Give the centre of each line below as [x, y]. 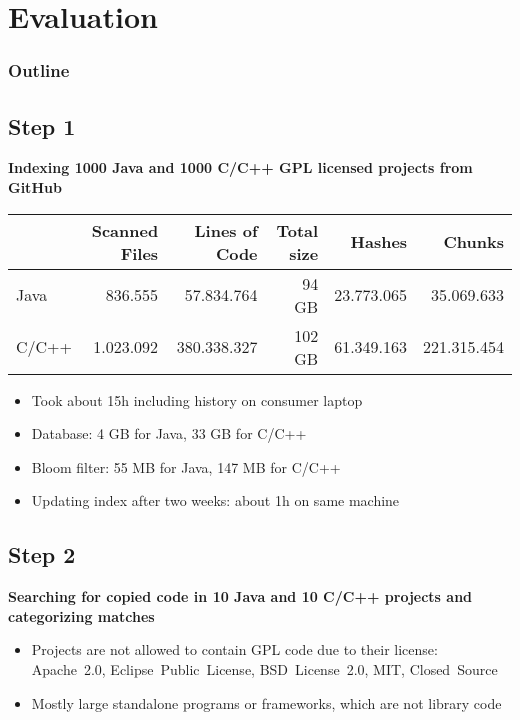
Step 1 [42, 125]
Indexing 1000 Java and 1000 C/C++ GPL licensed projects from [240, 167]
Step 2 [42, 554]
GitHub [35, 187]
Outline [39, 70]
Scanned [125, 230]
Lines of [226, 230]
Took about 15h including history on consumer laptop [197, 399]
